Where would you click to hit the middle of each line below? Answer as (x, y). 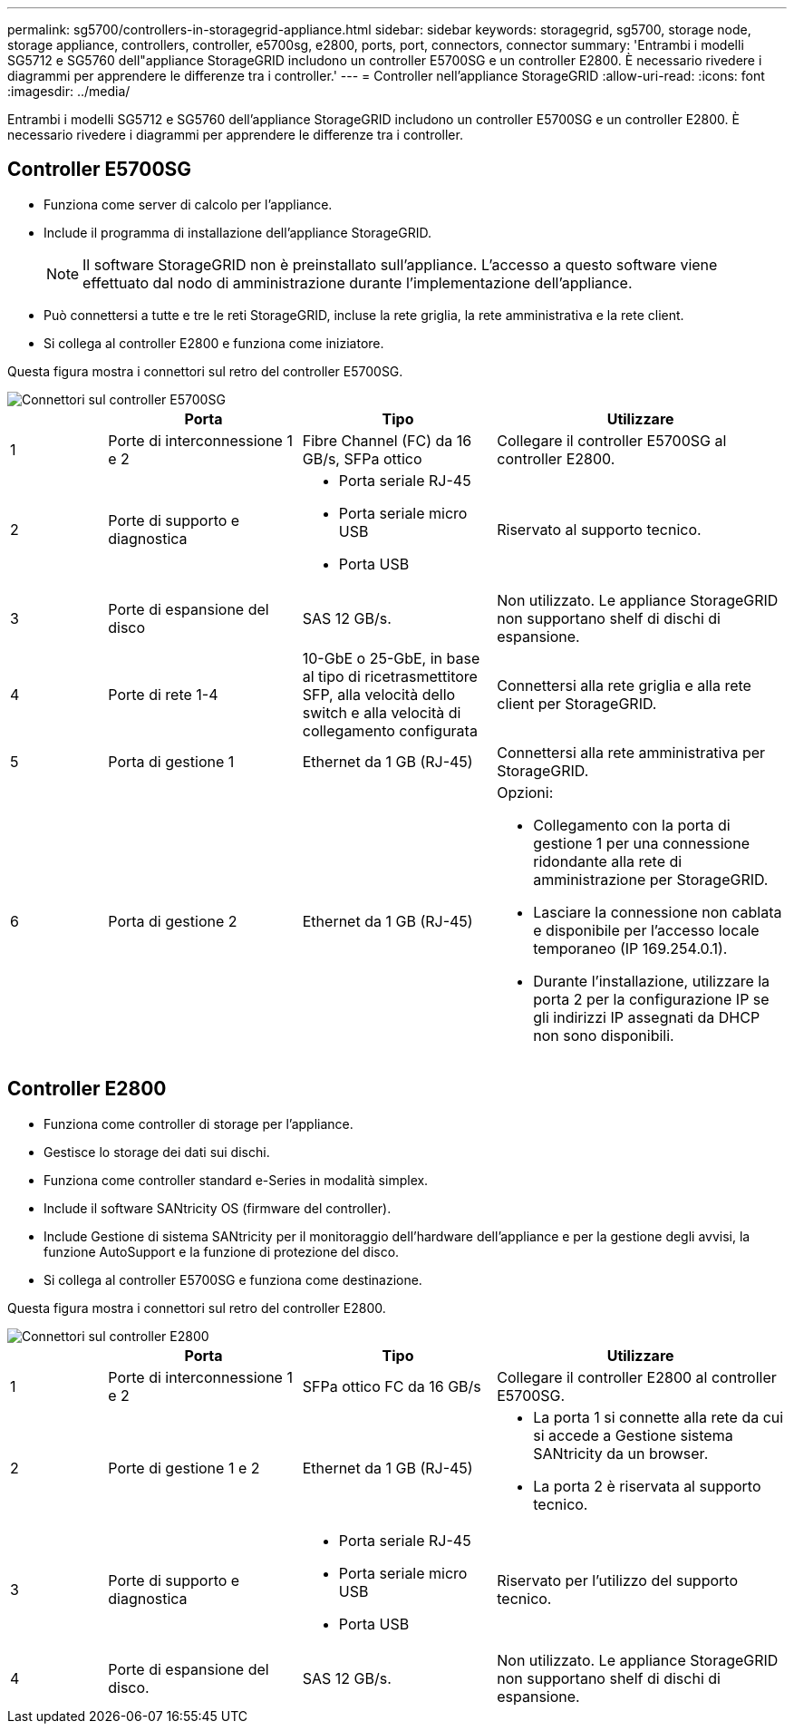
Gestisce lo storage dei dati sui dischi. (157, 1152)
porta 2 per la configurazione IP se (651, 999)
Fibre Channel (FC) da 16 (387, 440)
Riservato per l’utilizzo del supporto (617, 1580)
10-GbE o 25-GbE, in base (391, 658)
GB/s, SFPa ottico (362, 458)
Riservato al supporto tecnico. (599, 529)
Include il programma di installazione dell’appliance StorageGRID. (237, 232)
